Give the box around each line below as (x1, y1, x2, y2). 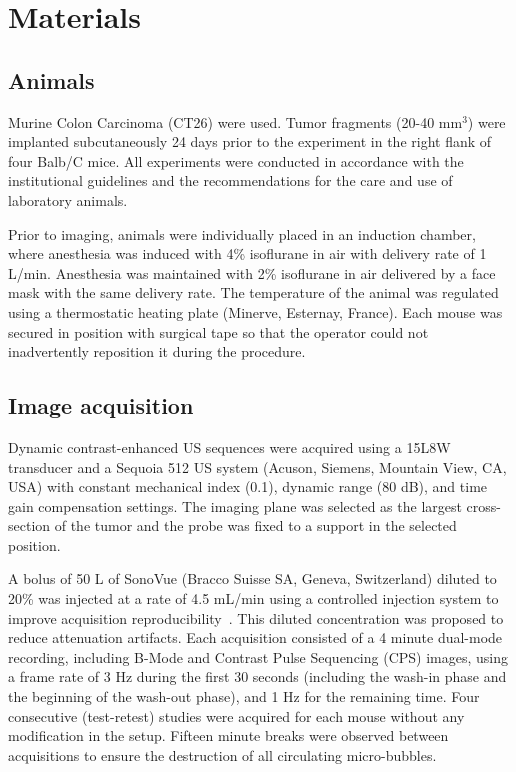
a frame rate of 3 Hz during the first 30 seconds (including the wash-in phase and (8, 666, 507, 687)
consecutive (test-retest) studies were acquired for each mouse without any (8, 705, 465, 726)
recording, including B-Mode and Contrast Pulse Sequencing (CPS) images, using (8, 646, 508, 667)
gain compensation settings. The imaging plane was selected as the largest (8, 495, 462, 516)
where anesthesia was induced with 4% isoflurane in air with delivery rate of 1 (8, 243, 487, 264)
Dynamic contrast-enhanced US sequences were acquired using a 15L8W (8, 436, 451, 457)
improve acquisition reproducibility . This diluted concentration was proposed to (8, 607, 504, 628)
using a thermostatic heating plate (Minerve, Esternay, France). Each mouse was (8, 301, 503, 322)
